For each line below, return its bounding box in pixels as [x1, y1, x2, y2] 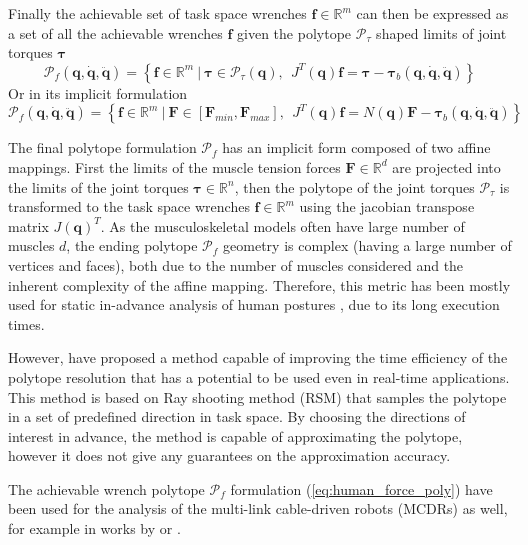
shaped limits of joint [376, 22, 507, 43]
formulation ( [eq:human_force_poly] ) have [230, 478, 493, 499]
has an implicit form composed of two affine [222, 137, 491, 158]
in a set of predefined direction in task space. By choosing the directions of [8, 406, 466, 427]
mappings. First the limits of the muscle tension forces [8, 156, 341, 177]
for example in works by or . [8, 518, 181, 539]
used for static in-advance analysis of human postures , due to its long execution [8, 294, 500, 315]
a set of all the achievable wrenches [8, 22, 223, 43]
